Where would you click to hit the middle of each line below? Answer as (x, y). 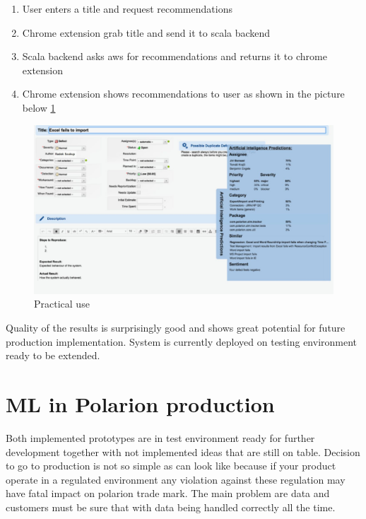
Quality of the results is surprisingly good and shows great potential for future (176, 328)
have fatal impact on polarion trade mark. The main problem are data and (168, 493)
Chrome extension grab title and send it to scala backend (146, 32)
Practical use (62, 304)
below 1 (39, 107)
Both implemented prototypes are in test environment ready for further (160, 437)
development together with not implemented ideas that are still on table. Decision (183, 451)
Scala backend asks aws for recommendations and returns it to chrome (175, 56)
